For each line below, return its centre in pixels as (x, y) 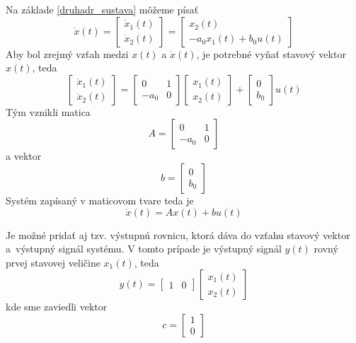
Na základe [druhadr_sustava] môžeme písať (102, 9)
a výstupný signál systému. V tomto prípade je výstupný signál (144, 249)
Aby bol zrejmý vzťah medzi (67, 53)
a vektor (24, 156)
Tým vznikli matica (48, 111)
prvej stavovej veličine (53, 262)
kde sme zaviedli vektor (57, 307)
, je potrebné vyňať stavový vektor (271, 53)
